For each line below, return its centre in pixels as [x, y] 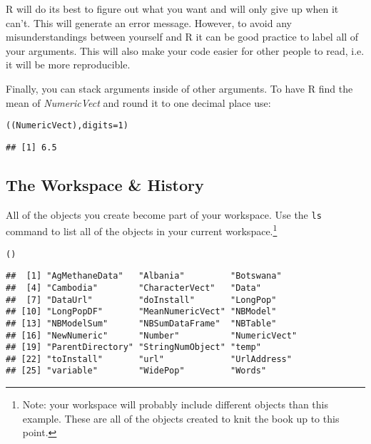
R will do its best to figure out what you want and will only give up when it [172, 9]
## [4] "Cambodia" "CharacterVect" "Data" [133, 288]
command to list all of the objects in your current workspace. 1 [142, 230]
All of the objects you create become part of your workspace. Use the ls [164, 214]
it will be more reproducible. [68, 64]
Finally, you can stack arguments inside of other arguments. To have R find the [179, 88]
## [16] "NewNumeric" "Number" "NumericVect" [152, 335]
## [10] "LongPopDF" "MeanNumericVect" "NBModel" [141, 312]
